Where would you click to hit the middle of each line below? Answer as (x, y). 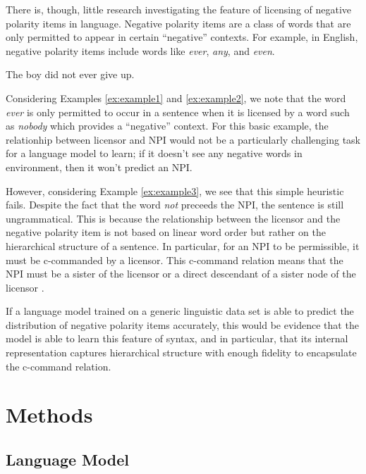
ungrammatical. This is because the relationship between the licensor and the (173, 218)
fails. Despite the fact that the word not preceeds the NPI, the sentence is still (175, 205)
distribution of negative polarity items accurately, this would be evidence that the (182, 324)
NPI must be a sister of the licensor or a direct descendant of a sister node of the (181, 274)
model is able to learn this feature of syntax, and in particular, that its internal (177, 338)
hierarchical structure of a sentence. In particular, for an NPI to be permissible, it (183, 245)
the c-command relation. (59, 366)
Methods (49, 414)
